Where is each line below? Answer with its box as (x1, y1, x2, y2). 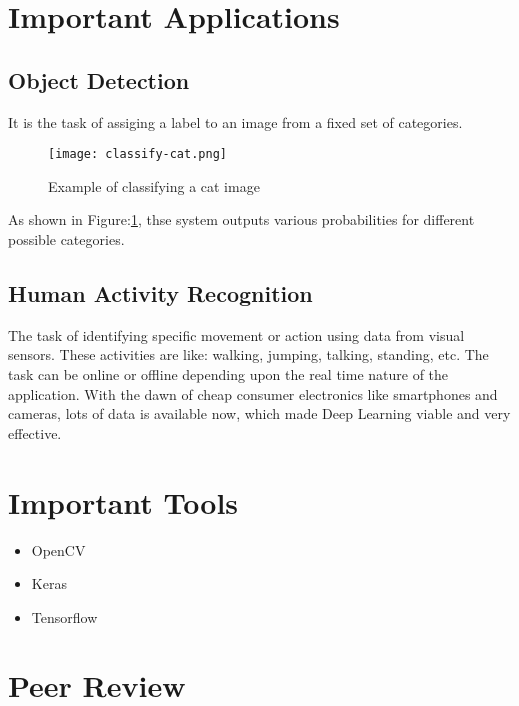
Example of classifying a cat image (48, 175, 260, 196)
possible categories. (8, 229, 125, 250)
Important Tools (8, 481, 239, 522)
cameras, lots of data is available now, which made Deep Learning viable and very (8, 403, 511, 424)
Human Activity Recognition (8, 278, 313, 308)
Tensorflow (31, 606, 98, 627)
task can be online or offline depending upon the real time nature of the (8, 364, 449, 384)
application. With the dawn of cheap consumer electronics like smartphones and (8, 383, 498, 404)
